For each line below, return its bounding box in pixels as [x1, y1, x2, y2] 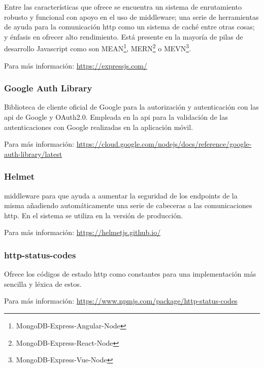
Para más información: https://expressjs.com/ [4, 60, 147, 71]
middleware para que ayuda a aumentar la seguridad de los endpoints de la [4, 190, 238, 200]
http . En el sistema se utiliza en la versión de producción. [4, 210, 183, 220]
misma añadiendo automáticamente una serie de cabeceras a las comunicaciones [4, 200, 252, 211]
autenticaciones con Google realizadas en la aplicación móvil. [4, 121, 193, 132]
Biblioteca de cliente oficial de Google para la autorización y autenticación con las [4, 102, 259, 112]
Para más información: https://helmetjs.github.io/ [4, 227, 161, 238]
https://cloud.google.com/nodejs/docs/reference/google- [76, 139, 252, 149]
